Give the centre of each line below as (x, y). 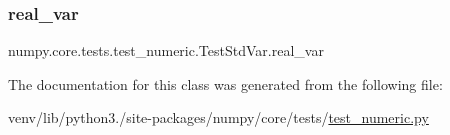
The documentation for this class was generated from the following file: (225, 83)
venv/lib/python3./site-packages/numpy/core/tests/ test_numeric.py (218, 117)
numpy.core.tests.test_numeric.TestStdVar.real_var (166, 50)
